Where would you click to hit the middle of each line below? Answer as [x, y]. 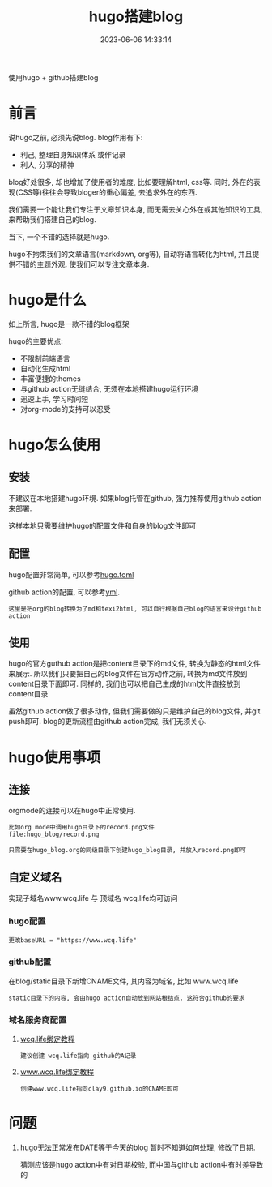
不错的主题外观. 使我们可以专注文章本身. [82, 264]
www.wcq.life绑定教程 [57, 1072]
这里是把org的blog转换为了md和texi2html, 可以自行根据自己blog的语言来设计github [135, 609]
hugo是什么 [47, 300]
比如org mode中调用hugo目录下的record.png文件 [82, 828]
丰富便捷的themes [50, 379]
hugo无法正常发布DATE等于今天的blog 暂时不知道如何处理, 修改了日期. [138, 1147]
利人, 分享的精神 [47, 165]
